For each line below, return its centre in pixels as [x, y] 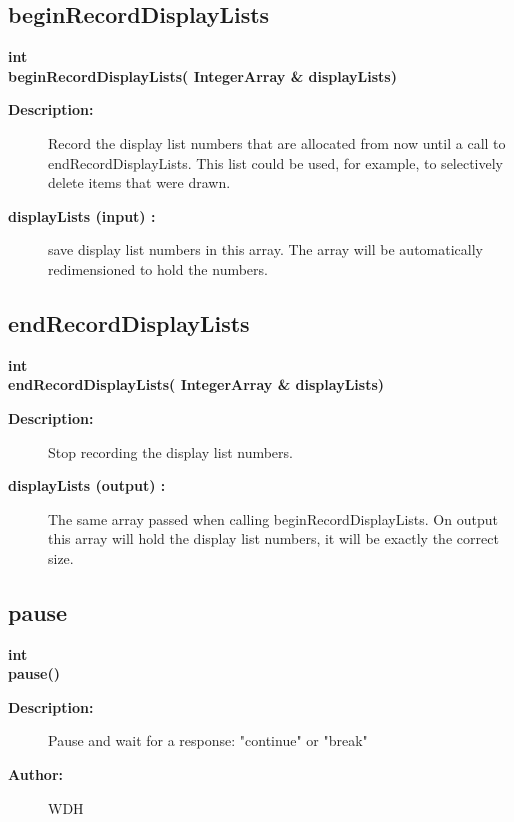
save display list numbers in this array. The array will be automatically [265, 249]
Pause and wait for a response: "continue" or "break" [208, 740]
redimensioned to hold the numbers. [158, 268]
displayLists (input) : [82, 215]
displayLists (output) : [87, 485]
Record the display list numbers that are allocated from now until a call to [277, 142]
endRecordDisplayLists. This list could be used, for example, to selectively [276, 162]
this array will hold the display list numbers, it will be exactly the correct [273, 538]
